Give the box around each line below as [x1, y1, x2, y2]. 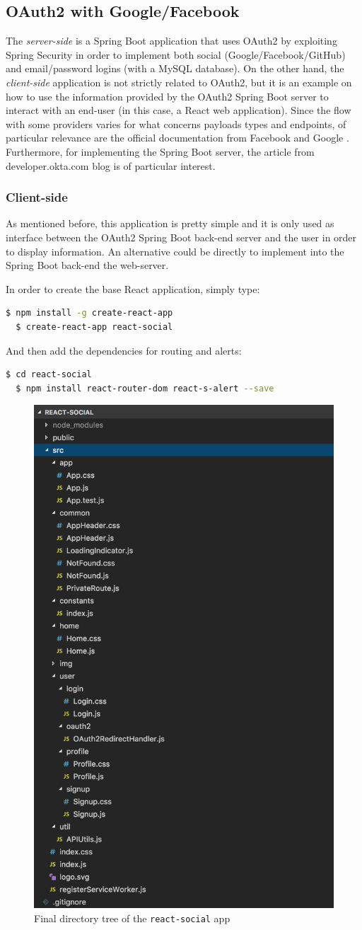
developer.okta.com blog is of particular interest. [6, 158, 216, 173]
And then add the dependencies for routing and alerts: [6, 343, 242, 357]
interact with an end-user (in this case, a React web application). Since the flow [6, 103, 351, 117]
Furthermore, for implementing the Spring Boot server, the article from [6, 144, 315, 159]
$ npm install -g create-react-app [6, 308, 173, 318]
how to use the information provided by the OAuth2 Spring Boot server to [6, 88, 329, 103]
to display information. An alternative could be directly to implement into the [6, 243, 344, 258]
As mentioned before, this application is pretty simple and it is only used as [6, 216, 334, 231]
